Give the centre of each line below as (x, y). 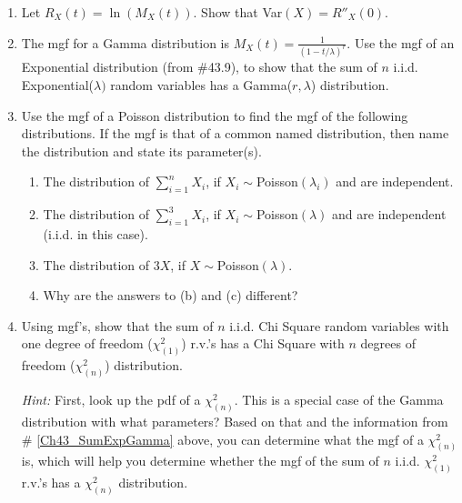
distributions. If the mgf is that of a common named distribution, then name (235, 133)
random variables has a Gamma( (201, 85)
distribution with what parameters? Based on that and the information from (235, 421)
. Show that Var (238, 12)
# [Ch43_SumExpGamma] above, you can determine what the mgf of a (222, 439)
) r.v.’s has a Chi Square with (263, 343)
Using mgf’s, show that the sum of (117, 325)
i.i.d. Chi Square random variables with (339, 325)
